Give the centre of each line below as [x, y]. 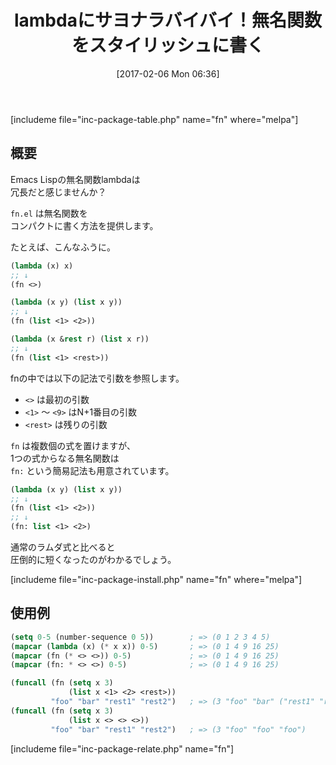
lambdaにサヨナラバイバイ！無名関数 [168, 20]
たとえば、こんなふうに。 [63, 247]
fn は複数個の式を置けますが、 [73, 445]
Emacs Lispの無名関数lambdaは [75, 179]
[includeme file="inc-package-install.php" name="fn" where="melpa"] [156, 579]
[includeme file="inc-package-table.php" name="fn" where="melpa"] [154, 119]
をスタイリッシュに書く [168, 45]
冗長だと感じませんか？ [58, 192]
